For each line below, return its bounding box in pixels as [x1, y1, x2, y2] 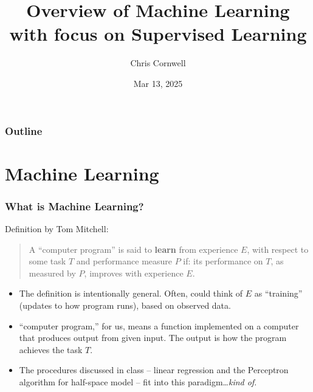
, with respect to [247, 242, 309, 255]
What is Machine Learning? [5, 198, 144, 213]
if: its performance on [183, 255, 263, 267]
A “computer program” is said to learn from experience [29, 242, 238, 255]
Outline [5, 123, 43, 138]
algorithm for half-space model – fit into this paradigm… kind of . [19, 375, 257, 388]
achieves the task [19, 343, 83, 356]
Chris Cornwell [130, 57, 186, 69]
